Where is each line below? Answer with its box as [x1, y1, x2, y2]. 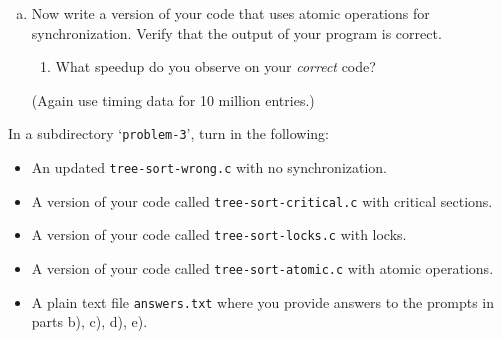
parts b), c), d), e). [31, 311, 148, 332]
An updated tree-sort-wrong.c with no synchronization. [31, 157, 388, 178]
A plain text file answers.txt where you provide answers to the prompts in [31, 291, 494, 312]
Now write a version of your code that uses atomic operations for [31, 3, 430, 23]
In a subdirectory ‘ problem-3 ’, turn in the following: [8, 123, 329, 144]
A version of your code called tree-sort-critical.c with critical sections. [31, 190, 493, 211]
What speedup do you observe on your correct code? [55, 56, 376, 77]
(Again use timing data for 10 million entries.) [31, 89, 315, 110]
